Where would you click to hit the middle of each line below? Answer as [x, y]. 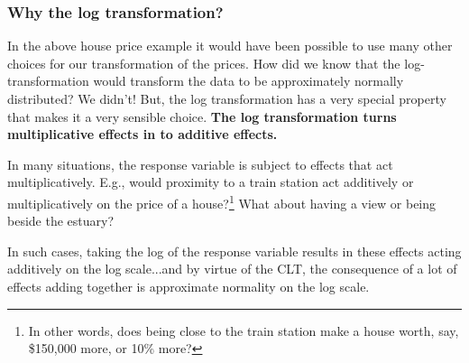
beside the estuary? [61, 221]
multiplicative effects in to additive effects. [143, 134]
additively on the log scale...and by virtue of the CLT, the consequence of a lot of [232, 269]
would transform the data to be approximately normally [248, 81]
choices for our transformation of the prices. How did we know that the [204, 63]
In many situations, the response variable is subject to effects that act [200, 164]
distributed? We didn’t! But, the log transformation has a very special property [227, 98]
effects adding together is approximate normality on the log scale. [189, 286]
